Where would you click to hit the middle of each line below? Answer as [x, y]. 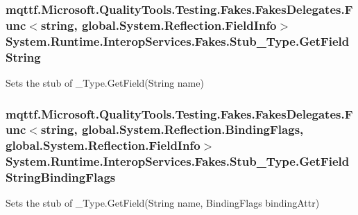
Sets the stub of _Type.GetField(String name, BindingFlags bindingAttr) [163, 203]
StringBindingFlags [61, 177]
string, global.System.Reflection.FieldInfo [159, 25]
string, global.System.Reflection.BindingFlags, [172, 129]
